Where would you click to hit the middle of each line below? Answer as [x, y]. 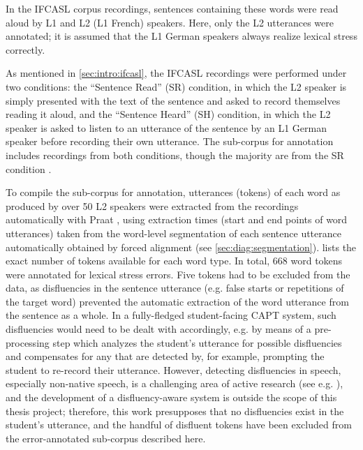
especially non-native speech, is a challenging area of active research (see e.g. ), [175, 383]
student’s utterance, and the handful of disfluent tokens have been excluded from [179, 425]
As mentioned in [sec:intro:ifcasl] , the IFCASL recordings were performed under [176, 73]
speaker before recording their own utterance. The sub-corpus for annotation [170, 141]
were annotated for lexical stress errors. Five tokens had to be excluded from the [178, 274]
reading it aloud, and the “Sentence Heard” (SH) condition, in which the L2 [168, 114]
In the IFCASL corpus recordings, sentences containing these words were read [172, 8]
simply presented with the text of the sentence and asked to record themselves [173, 100]
